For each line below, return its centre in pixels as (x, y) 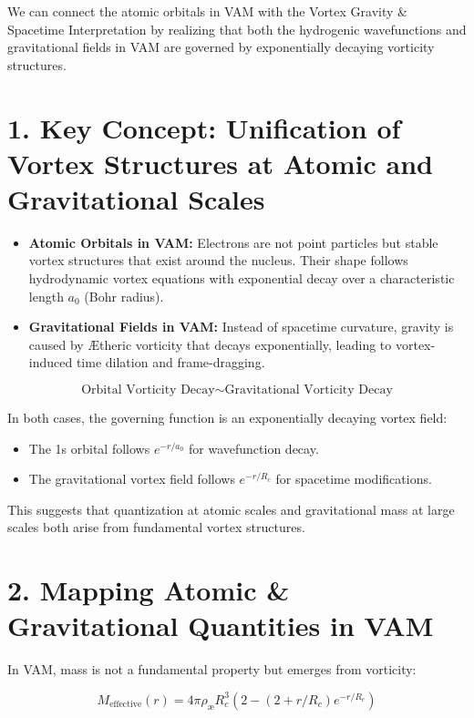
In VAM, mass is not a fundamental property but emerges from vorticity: (212, 669)
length (46, 296)
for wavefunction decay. (254, 448)
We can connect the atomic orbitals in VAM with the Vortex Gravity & (207, 11)
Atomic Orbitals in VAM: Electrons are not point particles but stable (233, 242)
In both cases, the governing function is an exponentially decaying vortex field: (227, 418)
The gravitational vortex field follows (132, 479)
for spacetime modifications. (354, 479)
